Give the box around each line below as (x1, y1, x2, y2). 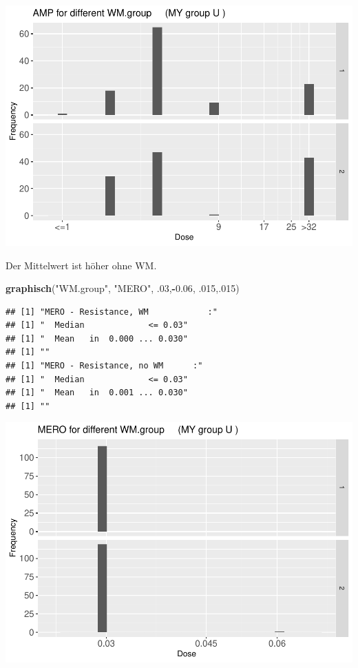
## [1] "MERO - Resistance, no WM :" (6, 361, 203, 371)
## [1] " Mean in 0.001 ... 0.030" (6, 388, 188, 398)
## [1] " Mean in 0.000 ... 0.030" (6, 333, 188, 344)
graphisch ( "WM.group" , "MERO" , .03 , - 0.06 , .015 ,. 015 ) (6, 281, 240, 295)
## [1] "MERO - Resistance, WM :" (6, 306, 218, 317)
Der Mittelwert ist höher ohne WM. (6, 258, 157, 272)
